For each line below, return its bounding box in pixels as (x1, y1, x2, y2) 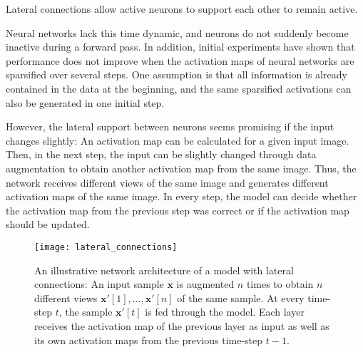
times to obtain (246, 276, 314, 291)
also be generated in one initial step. (6, 95, 165, 110)
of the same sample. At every (177, 290, 305, 305)
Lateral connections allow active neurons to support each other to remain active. (6, 1, 358, 16)
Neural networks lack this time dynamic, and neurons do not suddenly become (6, 25, 349, 40)
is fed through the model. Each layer (145, 304, 305, 319)
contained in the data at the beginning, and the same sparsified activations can (6, 81, 352, 95)
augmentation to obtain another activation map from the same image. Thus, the (6, 160, 357, 175)
